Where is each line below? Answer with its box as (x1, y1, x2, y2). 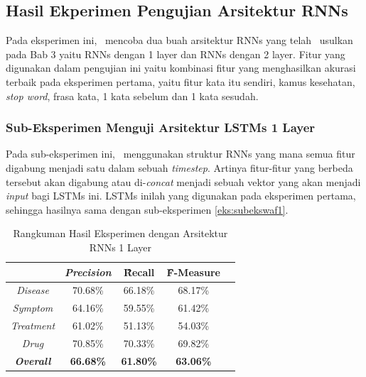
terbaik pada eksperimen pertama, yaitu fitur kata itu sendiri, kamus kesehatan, (6, 74, 355, 89)
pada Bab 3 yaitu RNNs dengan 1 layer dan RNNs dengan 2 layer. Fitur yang (6, 46, 345, 61)
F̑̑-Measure (166, 264, 220, 279)
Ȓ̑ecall (123, 264, 155, 279)
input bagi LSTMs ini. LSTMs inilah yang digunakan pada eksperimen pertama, (6, 188, 356, 203)
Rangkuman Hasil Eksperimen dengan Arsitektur (13, 226, 228, 241)
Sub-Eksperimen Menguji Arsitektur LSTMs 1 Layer (6, 119, 316, 136)
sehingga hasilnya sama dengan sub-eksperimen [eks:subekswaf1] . (6, 202, 289, 217)
